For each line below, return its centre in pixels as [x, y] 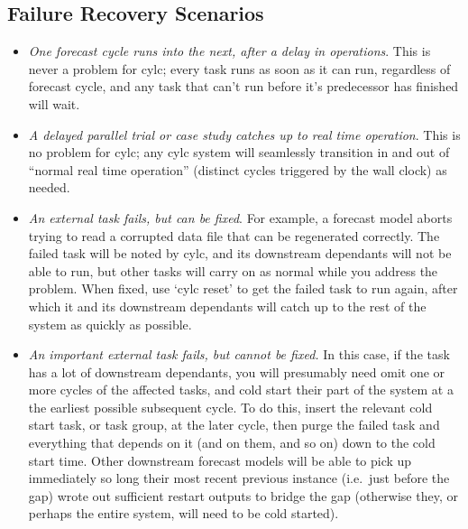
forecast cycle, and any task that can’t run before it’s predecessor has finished [243, 86]
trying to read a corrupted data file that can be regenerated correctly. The [234, 235]
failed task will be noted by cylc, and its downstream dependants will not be [240, 253]
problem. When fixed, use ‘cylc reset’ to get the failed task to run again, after [243, 288]
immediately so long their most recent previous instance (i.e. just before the [239, 478]
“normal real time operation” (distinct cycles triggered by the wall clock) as [238, 169]
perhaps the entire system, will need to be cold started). [184, 513]
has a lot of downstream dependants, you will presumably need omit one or [237, 371]
